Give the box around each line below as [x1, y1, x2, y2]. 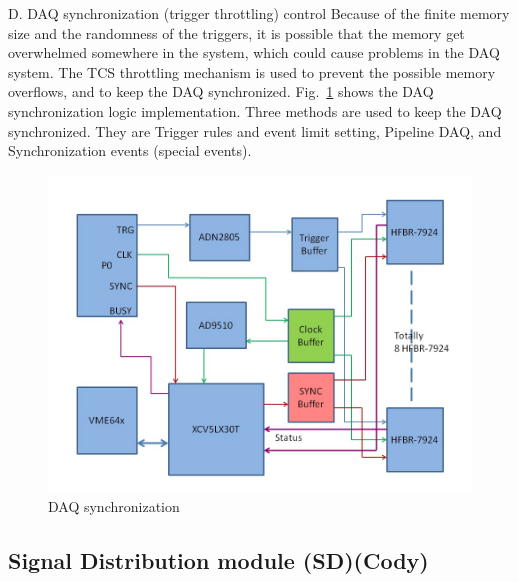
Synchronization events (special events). [8, 140, 252, 161]
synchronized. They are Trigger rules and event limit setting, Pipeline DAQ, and [8, 120, 502, 141]
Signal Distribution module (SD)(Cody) [8, 545, 429, 576]
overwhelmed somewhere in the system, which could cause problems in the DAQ [8, 42, 500, 63]
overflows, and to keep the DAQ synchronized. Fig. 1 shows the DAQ [8, 81, 434, 102]
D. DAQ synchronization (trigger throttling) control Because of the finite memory [8, 3, 510, 23]
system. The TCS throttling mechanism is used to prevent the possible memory [8, 61, 496, 82]
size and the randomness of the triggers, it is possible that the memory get [8, 22, 465, 43]
